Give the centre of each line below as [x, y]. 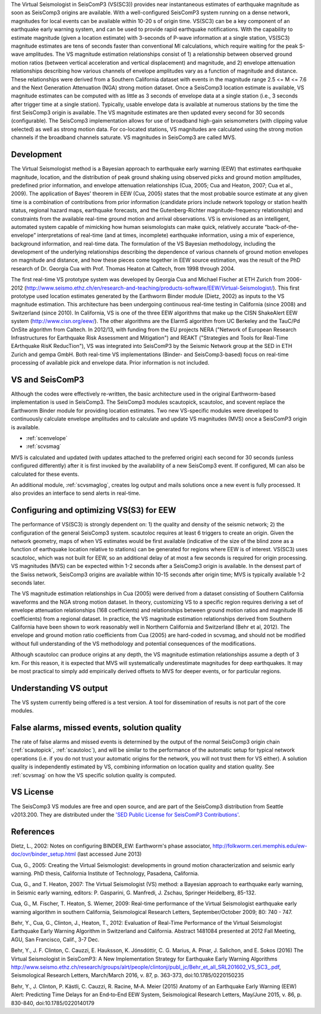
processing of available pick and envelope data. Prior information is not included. [110, 363]
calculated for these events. [45, 474]
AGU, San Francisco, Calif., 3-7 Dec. [55, 939]
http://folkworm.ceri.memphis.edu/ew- [260, 846]
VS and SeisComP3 [48, 380]
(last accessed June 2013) [109, 854]
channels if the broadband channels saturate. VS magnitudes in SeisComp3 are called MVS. [124, 137]
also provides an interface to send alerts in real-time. [76, 493]
